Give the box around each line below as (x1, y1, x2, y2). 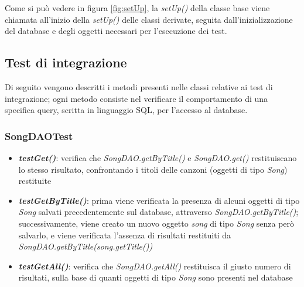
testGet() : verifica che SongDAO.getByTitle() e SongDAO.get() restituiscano (18, 151, 297, 163)
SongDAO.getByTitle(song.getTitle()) (18, 240, 153, 252)
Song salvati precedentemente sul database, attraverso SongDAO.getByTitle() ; (18, 206, 299, 218)
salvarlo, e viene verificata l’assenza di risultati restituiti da (18, 228, 231, 241)
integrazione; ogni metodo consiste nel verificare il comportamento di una (5, 92, 268, 104)
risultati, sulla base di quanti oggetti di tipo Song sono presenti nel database (18, 271, 293, 283)
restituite (18, 175, 52, 187)
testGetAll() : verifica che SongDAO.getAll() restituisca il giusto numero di (18, 259, 291, 272)
